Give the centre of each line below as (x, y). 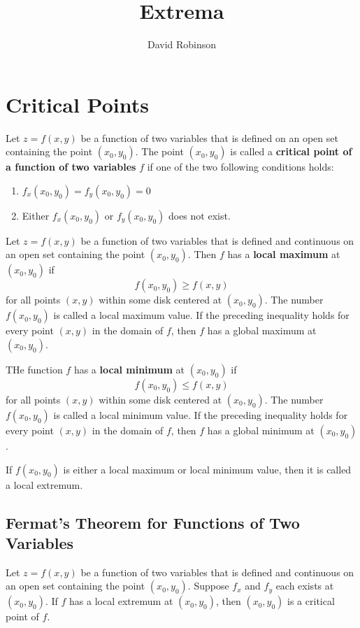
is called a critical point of (291, 151)
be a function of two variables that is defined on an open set (209, 137)
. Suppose (208, 586)
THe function (34, 370)
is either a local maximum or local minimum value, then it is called (207, 469)
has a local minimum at (129, 370)
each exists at (305, 586)
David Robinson (182, 44)
